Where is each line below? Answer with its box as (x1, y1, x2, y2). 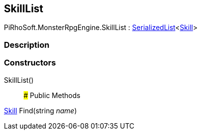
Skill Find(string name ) (4, 106, 77, 115)
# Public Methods (24, 91, 81, 100)
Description (4, 39, 50, 50)
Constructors (4, 58, 56, 68)
